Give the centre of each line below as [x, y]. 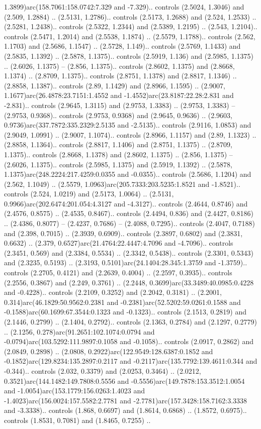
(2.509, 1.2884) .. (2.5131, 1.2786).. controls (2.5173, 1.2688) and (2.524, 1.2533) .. [130, 16]
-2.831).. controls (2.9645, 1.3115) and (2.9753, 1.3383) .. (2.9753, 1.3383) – [120, 105]
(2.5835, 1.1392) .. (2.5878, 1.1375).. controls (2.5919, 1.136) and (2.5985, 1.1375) [129, 56]
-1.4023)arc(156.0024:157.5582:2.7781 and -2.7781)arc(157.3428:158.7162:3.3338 [126, 400]
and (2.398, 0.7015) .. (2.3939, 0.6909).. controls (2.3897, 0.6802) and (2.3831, [123, 233]
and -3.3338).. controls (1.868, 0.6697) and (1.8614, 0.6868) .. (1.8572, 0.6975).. [125, 410]
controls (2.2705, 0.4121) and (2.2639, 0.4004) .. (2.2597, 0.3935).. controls [118, 273]
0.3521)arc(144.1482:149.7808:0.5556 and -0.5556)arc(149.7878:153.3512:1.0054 [124, 381]
